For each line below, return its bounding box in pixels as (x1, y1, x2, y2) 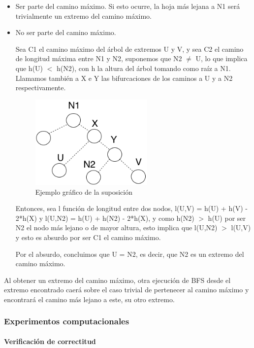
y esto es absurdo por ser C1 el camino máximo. (15, 232, 161, 242)
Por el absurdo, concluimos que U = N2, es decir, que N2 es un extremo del (15, 248, 244, 259)
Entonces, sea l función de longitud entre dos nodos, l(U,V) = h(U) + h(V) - (15, 203, 248, 213)
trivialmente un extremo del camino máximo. (15, 10, 152, 21)
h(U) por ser (208, 212, 246, 223)
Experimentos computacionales (4, 315, 129, 327)
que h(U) (15, 63, 43, 73)
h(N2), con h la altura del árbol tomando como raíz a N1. (57, 63, 231, 73)
